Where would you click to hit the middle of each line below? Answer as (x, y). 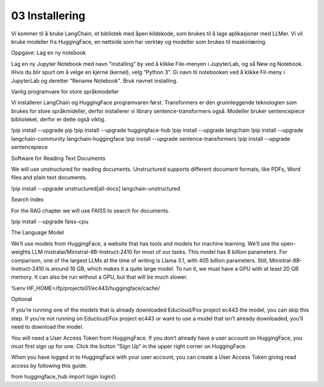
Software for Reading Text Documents (58, 158)
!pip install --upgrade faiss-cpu (50, 221)
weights (21, 252)
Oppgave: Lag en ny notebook (49, 53)
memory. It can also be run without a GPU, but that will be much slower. (100, 277)
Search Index (28, 199)
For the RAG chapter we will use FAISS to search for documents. (91, 210)
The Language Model (37, 232)
